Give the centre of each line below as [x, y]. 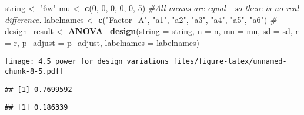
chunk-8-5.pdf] [34, 72]
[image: [20, 62]
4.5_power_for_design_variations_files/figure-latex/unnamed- [163, 62]
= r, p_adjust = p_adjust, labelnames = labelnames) [102, 42]
